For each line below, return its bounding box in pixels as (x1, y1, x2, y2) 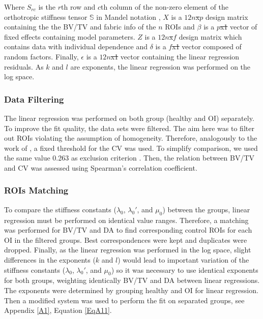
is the (38, 2, 55, 12)
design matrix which (179, 31, 242, 42)
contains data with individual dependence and (4, 41, 148, 52)
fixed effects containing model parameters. (4, 31, 135, 42)
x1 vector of (220, 21, 257, 32)
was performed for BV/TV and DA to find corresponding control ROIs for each (4, 225, 252, 235)
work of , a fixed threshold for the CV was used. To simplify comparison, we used (4, 142, 258, 153)
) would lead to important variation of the (118, 254, 249, 265)
